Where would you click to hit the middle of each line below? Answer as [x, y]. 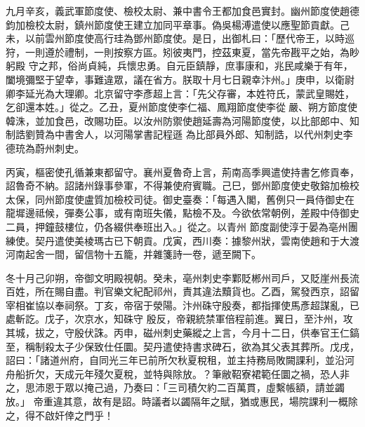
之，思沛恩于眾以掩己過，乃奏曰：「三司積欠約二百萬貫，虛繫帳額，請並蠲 [175, 387]
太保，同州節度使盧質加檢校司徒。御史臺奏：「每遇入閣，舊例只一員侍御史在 [180, 199]
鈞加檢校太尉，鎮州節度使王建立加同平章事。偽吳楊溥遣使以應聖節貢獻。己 [178, 24]
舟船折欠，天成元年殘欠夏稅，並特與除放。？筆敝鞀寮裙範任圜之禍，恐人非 [178, 373]
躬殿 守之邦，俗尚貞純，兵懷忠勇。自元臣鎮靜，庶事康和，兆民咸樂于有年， [179, 66]
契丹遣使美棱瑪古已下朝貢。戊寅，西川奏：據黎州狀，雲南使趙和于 [187, 240]
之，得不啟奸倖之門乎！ [60, 415]
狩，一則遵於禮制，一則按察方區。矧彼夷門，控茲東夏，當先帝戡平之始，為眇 [182, 52]
